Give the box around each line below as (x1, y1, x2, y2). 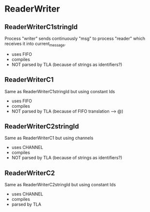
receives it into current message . (4, 41, 66, 48)
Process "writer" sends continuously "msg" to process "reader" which (4, 35, 146, 41)
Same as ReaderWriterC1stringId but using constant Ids (4, 88, 115, 94)
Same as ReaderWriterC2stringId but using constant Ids (4, 182, 116, 188)
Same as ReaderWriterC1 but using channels (4, 135, 94, 141)
